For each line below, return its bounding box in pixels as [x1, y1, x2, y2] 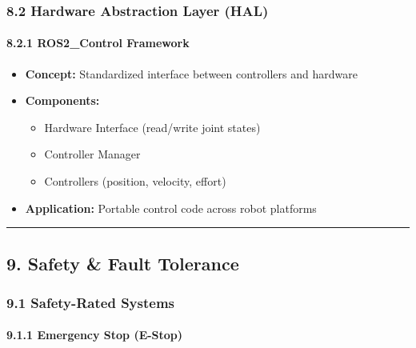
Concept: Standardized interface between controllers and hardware [25, 65, 358, 82]
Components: [25, 92, 100, 109]
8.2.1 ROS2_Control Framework [6, 34, 190, 51]
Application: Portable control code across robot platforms [25, 199, 317, 216]
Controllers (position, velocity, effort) [44, 173, 226, 190]
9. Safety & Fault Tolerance [6, 250, 239, 275]
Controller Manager [44, 146, 141, 162]
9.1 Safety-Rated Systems [6, 292, 175, 312]
